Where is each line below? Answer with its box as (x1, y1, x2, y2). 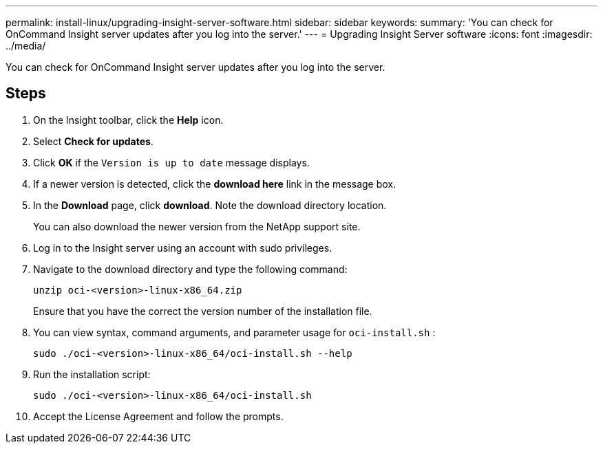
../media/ (6, 40, 46, 52)
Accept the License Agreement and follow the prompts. (33, 410, 284, 422)
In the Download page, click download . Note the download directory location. (33, 199, 387, 211)
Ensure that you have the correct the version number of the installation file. (33, 305, 372, 317)
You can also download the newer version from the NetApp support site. (33, 220, 361, 232)
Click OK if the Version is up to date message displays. (33, 156, 310, 168)
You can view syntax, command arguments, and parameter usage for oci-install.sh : (33, 326, 436, 338)
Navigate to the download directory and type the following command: (33, 263, 348, 275)
